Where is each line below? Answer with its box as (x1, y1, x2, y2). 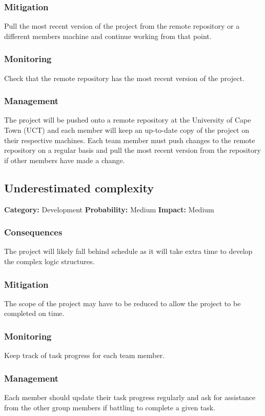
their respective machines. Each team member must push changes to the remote (4, 134, 255, 145)
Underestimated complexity (4, 180, 154, 195)
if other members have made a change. (4, 154, 125, 165)
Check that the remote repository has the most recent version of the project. (4, 72, 244, 83)
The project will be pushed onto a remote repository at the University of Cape (4, 114, 251, 125)
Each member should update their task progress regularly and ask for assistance (4, 392, 256, 403)
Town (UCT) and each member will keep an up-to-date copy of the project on (4, 125, 249, 135)
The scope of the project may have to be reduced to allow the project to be (4, 298, 241, 308)
